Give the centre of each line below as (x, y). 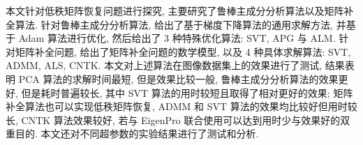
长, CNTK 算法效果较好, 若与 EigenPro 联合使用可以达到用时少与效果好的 (173, 120)
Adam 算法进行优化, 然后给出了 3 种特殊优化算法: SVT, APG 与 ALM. (177, 38)
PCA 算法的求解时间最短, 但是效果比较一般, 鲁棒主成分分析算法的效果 (178, 78)
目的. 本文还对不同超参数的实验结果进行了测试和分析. (137, 133)
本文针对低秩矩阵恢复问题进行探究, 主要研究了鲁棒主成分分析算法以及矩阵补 (180, 10)
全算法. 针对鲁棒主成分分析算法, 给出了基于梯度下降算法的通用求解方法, (169, 24)
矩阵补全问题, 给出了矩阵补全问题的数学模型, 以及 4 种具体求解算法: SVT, (183, 51)
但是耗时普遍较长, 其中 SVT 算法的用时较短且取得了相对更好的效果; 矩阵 (187, 92)
